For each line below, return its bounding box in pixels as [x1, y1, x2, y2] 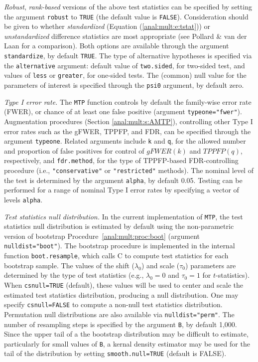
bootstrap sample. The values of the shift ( [4, 260, 135, 270]
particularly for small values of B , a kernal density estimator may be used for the [4, 338, 250, 349]
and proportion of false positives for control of [4, 145, 144, 156]
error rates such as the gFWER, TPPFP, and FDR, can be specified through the [4, 126, 251, 136]
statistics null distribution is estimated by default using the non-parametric [4, 221, 234, 231]
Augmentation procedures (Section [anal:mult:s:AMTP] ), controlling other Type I [4, 116, 253, 126]
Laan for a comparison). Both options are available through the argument [4, 40, 229, 51]
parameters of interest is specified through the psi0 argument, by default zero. [4, 80, 244, 90]
